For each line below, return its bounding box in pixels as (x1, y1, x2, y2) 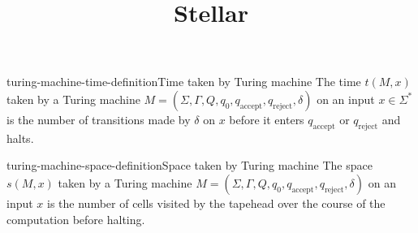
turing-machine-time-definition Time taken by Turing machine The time (6, 73, 361, 90)
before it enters (229, 110, 304, 127)
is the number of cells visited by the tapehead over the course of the (47, 194, 386, 211)
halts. (6, 129, 34, 146)
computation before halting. (6, 210, 145, 227)
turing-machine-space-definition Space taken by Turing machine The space (6, 157, 373, 174)
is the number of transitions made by (6, 110, 191, 127)
